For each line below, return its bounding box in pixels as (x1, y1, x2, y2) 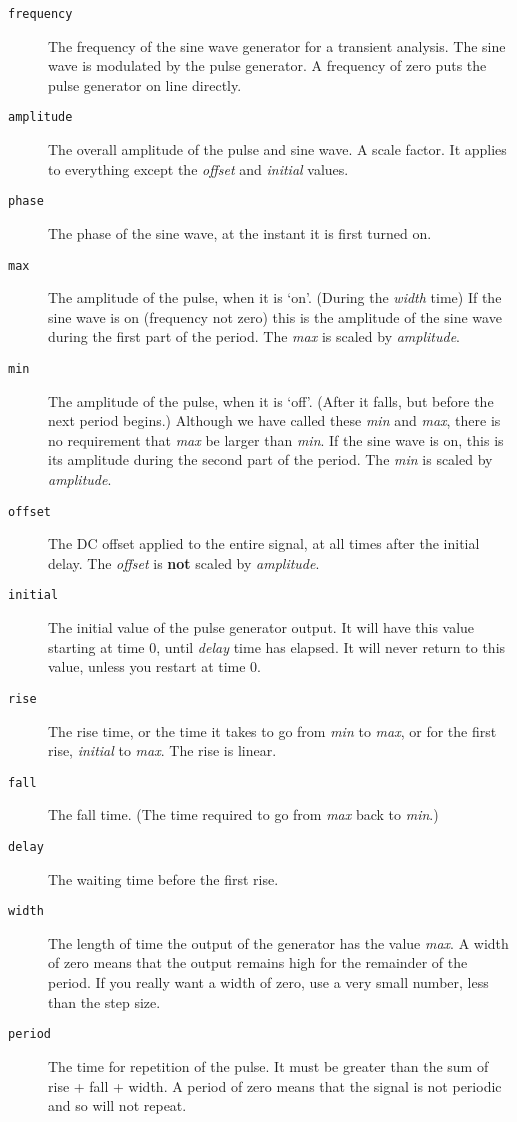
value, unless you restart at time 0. (48, 656, 262, 677)
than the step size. (48, 991, 161, 1012)
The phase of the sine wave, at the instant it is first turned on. (48, 222, 432, 243)
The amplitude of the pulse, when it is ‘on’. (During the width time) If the (48, 287, 502, 308)
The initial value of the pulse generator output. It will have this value (48, 617, 475, 638)
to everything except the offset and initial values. (48, 158, 349, 179)
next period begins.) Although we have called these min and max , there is (48, 410, 501, 431)
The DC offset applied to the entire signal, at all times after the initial (48, 533, 480, 554)
